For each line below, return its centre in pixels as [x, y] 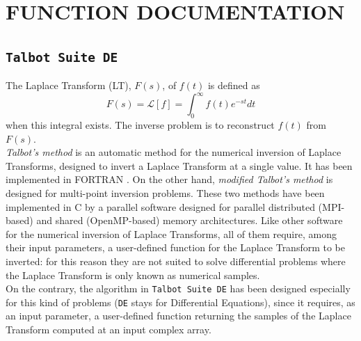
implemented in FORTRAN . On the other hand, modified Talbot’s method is [169, 179]
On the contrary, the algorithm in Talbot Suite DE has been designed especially [178, 288]
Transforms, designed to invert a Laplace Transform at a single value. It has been [179, 165]
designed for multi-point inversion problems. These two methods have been [165, 193]
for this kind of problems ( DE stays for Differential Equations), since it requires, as [180, 302]
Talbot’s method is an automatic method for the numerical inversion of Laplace [174, 152]
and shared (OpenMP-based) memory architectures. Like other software [190, 220]
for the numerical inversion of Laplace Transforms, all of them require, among [171, 233]
